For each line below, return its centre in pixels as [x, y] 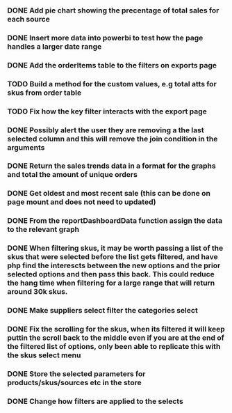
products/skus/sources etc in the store [74, 382]
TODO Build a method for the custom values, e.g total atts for [112, 84]
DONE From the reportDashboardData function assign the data [115, 221]
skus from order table [44, 93]
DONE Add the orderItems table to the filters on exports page [112, 65]
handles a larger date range [55, 46]
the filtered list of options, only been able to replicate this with [114, 347]
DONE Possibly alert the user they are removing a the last [106, 130]
